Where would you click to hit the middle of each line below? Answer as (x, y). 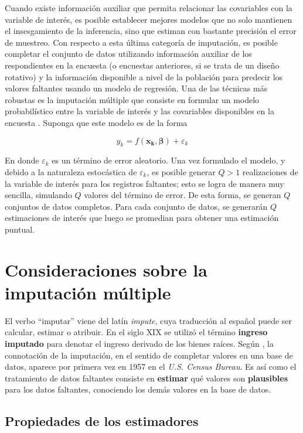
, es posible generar (181, 171)
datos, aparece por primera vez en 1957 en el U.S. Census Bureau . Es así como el (151, 366)
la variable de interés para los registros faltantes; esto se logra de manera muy (144, 183)
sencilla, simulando (38, 195)
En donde (22, 160)
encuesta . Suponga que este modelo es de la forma (96, 122)
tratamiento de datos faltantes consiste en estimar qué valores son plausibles (147, 378)
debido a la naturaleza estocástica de (71, 171)
